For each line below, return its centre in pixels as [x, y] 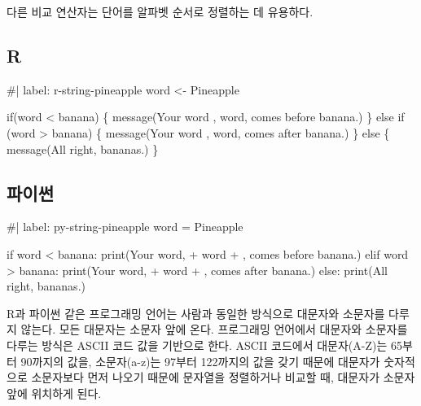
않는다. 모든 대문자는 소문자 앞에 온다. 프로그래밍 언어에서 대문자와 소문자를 [214, 329]
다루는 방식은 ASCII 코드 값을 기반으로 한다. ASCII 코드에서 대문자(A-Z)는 [197, 345]
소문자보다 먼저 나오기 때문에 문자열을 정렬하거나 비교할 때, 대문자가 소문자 [223, 377]
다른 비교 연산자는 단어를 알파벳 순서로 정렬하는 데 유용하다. [160, 11]
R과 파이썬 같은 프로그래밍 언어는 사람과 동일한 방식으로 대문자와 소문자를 [196, 313]
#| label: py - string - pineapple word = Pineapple [125, 227]
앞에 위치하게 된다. [54, 393]
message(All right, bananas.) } [83, 148]
